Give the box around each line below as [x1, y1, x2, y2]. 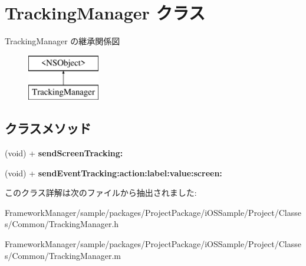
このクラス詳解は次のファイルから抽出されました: [5, 186, 197, 199]
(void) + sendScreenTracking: [5, 147, 123, 159]
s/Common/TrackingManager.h [5, 218, 119, 230]
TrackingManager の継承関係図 [5, 35, 120, 47]
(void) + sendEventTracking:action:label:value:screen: [5, 166, 222, 179]
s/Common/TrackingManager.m [5, 249, 121, 261]
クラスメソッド [5, 119, 91, 137]
